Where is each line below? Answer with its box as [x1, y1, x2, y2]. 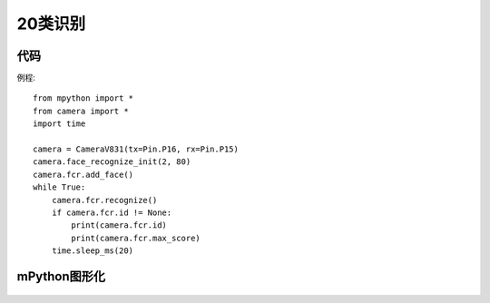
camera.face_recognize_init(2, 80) [33, 157, 191, 167]
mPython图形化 [16, 269, 106, 284]
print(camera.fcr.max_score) [71, 232, 201, 243]
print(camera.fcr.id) [71, 220, 168, 230]
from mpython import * [33, 93, 134, 103]
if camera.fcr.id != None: [51, 207, 172, 218]
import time [33, 119, 86, 129]
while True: [33, 182, 86, 192]
